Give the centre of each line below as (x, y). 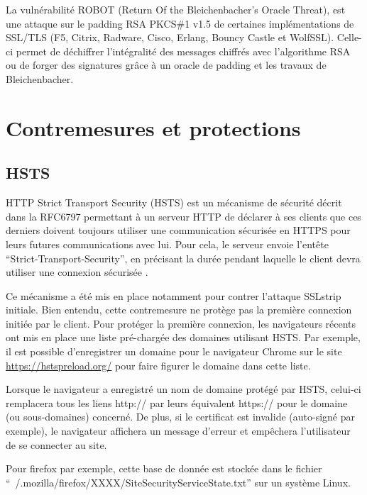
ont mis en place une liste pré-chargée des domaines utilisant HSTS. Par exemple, (183, 337)
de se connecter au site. (56, 444)
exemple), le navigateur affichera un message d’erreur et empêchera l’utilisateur (178, 431)
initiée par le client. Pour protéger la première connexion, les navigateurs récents (181, 323)
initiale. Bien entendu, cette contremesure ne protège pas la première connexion (179, 310)
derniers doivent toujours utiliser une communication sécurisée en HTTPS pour (178, 230)
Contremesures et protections (153, 127)
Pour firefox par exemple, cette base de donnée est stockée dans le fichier (164, 468)
